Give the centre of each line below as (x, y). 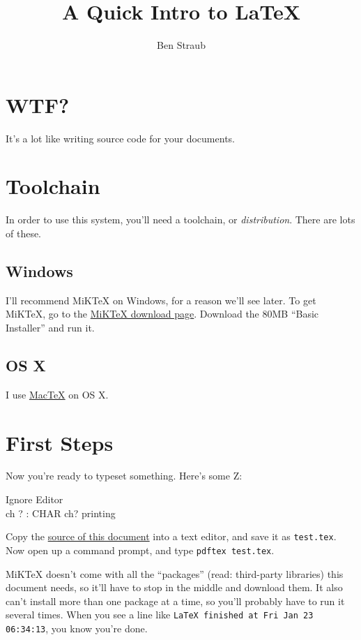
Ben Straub (181, 45)
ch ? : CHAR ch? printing (61, 513)
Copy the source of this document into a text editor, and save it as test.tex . (171, 536)
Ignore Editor (34, 499)
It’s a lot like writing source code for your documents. (120, 138)
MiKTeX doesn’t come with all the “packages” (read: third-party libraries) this (175, 573)
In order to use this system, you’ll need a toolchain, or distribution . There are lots (180, 219)
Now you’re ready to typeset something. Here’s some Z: (124, 476)
